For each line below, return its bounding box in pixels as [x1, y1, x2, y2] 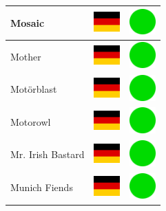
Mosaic [10, 15, 45, 30]
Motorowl [10, 114, 51, 129]
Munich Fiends [10, 180, 73, 195]
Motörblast [10, 82, 57, 96]
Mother [10, 49, 41, 63]
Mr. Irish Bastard [10, 147, 85, 162]
